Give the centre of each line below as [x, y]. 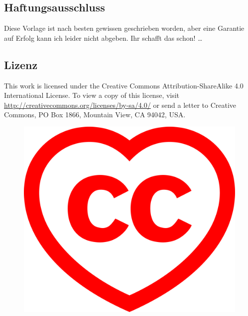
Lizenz [21, 64]
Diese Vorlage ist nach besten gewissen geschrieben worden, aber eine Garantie [124, 28]
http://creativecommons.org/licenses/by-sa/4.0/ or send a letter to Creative [120, 105]
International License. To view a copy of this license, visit [92, 95]
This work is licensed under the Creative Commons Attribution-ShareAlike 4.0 [124, 85]
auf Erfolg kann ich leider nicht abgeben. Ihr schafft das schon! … [103, 38]
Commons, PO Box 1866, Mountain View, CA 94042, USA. [95, 115]
